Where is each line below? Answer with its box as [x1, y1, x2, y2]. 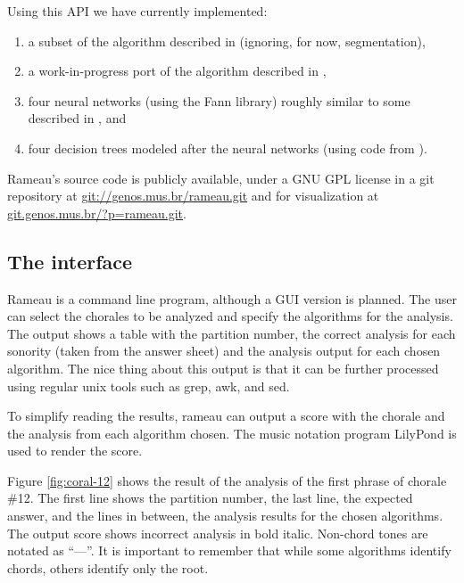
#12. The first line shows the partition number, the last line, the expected [7, 489, 413, 507]
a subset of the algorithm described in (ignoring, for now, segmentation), [28, 31, 426, 50]
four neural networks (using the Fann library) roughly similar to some [28, 91, 410, 110]
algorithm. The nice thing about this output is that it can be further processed [7, 358, 439, 377]
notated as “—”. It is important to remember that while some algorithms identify [7, 541, 452, 560]
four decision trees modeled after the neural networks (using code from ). [28, 138, 427, 157]
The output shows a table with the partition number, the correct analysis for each [7, 324, 456, 342]
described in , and [28, 109, 127, 127]
